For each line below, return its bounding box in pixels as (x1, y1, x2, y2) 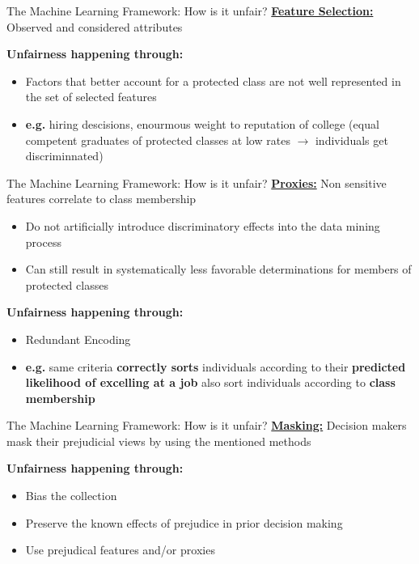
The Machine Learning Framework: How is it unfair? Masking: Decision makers (6, 417, 407, 434)
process (25, 233, 61, 250)
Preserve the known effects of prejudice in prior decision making (25, 514, 343, 531)
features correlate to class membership (6, 190, 197, 207)
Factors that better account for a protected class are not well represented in (25, 72, 401, 89)
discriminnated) (25, 147, 104, 164)
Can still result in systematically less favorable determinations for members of (25, 261, 412, 278)
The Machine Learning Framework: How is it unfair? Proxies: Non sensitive (6, 174, 387, 191)
